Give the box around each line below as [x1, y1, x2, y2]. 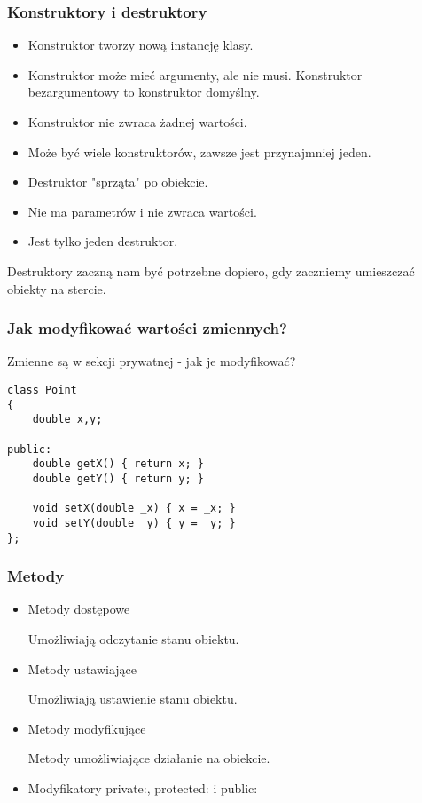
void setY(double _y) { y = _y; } [32, 516, 236, 529]
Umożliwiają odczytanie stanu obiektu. [27, 630, 239, 648]
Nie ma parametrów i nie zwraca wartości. [27, 202, 257, 220]
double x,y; [32, 413, 103, 426]
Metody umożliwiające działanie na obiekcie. [27, 749, 270, 767]
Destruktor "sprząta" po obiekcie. [27, 172, 208, 191]
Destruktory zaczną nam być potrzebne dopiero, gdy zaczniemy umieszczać [7, 261, 415, 280]
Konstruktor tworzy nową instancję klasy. [27, 36, 254, 54]
